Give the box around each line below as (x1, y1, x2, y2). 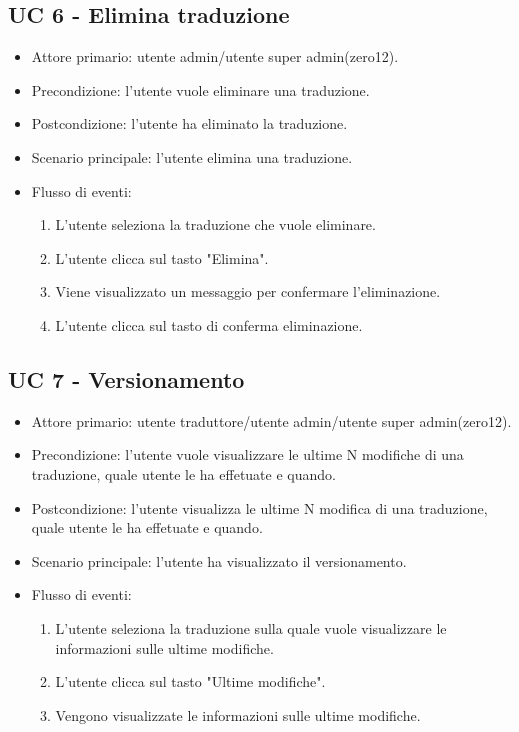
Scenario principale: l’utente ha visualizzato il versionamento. (31, 550, 407, 571)
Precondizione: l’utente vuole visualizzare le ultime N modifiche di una (31, 444, 464, 465)
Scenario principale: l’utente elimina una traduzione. (31, 146, 353, 167)
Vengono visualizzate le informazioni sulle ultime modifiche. (55, 704, 421, 725)
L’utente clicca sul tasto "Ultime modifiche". (55, 671, 326, 692)
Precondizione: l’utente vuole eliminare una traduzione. (31, 79, 370, 100)
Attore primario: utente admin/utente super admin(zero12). (31, 46, 399, 67)
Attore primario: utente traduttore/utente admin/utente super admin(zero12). (31, 410, 512, 431)
